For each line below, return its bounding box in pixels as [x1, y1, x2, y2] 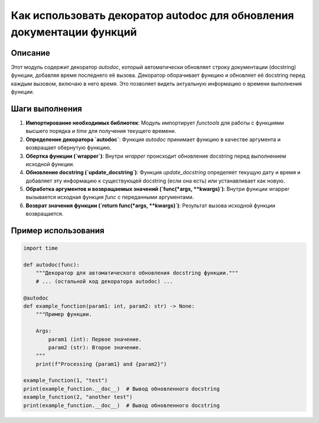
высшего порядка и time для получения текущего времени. [25, 128, 177, 135]
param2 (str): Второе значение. [48, 344, 142, 351]
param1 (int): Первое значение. [48, 336, 142, 343]
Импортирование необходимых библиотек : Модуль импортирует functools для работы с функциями [25, 119, 285, 126]
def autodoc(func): [23, 262, 80, 268]
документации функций [11, 25, 137, 38]
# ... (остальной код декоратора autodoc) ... [35, 278, 174, 285]
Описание [11, 48, 50, 58]
